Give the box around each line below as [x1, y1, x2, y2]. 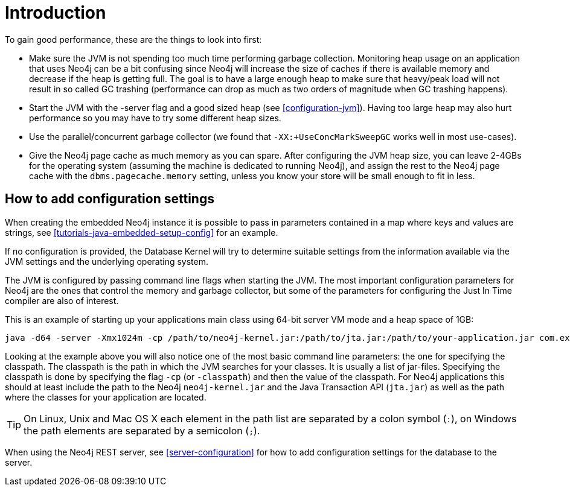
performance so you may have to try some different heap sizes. [29, 112, 281, 123]
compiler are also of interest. [5, 295, 119, 306]
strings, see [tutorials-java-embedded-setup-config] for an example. [5, 227, 278, 238]
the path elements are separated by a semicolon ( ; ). [24, 424, 260, 437]
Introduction [5, 2, 106, 23]
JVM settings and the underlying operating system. [5, 256, 208, 267]
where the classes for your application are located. [5, 391, 207, 402]
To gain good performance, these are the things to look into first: [5, 34, 262, 45]
